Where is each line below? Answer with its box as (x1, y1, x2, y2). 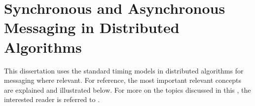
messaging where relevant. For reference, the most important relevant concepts (4, 75, 241, 85)
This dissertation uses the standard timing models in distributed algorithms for (4, 65, 244, 75)
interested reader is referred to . (4, 94, 100, 105)
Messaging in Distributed (4, 17, 180, 37)
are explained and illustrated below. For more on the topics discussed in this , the (4, 84, 251, 95)
